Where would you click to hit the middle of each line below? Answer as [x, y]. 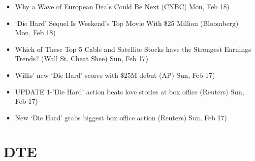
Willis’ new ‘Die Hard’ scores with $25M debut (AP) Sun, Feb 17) [115, 75]
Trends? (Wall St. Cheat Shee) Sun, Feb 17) [82, 58]
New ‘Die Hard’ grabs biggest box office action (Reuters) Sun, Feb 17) [121, 117]
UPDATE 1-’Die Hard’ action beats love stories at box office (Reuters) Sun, [129, 91]
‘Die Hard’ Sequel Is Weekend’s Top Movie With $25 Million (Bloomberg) [127, 23]
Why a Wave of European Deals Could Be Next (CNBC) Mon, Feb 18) [122, 6]
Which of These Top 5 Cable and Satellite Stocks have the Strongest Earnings [133, 49]
